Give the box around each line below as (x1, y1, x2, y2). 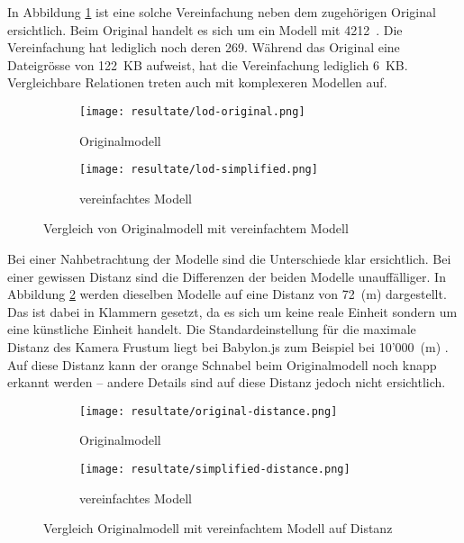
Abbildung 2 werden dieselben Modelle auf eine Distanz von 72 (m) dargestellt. (7, 285, 447, 303)
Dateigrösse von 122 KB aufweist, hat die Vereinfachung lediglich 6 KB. (7, 55, 408, 74)
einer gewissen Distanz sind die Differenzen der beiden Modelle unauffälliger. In (7, 267, 446, 285)
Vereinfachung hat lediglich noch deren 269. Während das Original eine (7, 38, 400, 57)
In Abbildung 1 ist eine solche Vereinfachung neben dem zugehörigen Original (7, 3, 436, 21)
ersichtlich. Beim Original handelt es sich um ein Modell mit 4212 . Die (7, 20, 403, 39)
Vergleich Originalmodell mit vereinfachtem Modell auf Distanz (43, 519, 393, 538)
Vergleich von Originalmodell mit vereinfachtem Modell (43, 219, 349, 238)
